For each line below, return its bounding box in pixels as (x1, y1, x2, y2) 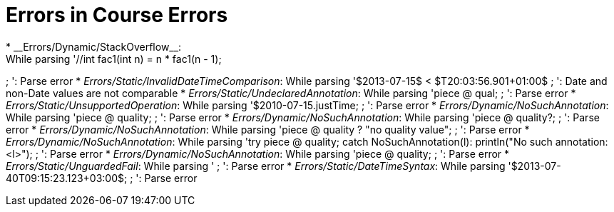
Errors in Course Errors (6, 3, 228, 27)
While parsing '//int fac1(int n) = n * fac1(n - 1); (6, 52, 222, 65)
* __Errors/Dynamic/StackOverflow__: (6, 40, 182, 53)
